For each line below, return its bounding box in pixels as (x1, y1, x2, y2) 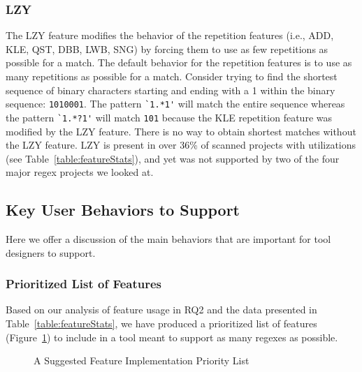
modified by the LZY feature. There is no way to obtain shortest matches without (6, 124, 356, 138)
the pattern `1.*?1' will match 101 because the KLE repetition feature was (6, 110, 332, 124)
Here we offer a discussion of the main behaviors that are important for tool (6, 232, 331, 246)
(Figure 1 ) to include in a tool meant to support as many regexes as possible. (6, 329, 338, 344)
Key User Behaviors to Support (6, 199, 240, 221)
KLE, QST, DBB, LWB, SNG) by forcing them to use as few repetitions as (6, 41, 328, 56)
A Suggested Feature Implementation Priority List (34, 353, 249, 368)
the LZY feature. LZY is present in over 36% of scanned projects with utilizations (6, 137, 356, 152)
